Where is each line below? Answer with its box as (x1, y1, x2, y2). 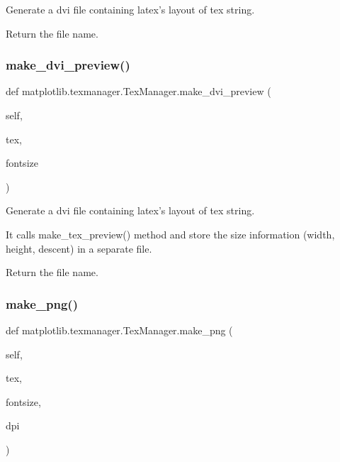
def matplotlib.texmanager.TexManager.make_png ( (6, 322, 233, 337)
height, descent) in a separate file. (6, 241, 152, 255)
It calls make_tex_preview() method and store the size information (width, (6, 226, 335, 241)
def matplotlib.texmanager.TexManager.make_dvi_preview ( (6, 84, 271, 99)
